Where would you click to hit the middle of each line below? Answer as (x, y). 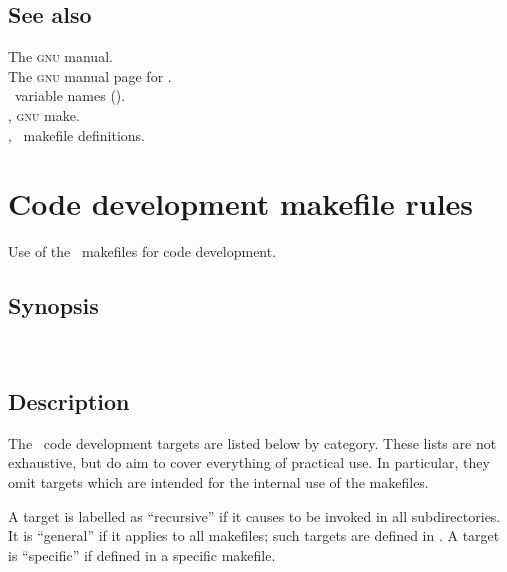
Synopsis (53, 305)
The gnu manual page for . (90, 75)
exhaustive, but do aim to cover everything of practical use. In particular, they (249, 462)
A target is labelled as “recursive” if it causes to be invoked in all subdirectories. (254, 515)
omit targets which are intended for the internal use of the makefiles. (218, 482)
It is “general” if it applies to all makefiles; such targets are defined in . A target (254, 535)
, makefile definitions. (76, 134)
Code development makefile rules (241, 203)
